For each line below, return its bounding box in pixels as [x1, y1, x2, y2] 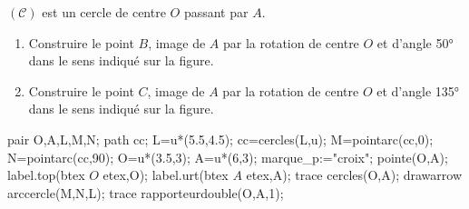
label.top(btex [7, 165, 85, 184]
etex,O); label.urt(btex [103, 165, 229, 184]
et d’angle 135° [376, 81, 460, 100]
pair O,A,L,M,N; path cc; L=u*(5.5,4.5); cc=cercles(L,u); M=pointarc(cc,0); [7, 129, 434, 148]
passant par [183, 3, 249, 21]
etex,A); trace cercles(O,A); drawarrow [246, 165, 463, 184]
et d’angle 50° [376, 33, 454, 52]
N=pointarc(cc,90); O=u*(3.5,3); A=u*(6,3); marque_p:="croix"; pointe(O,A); [7, 147, 448, 166]
